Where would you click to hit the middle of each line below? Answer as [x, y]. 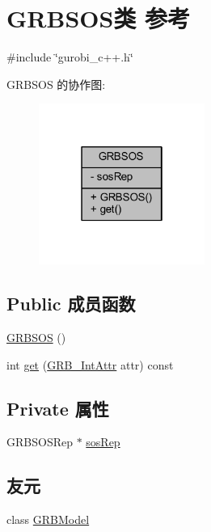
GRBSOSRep [40, 442]
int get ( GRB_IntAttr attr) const [90, 364]
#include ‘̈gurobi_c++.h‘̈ [70, 57]
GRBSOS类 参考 [99, 18]
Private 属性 [58, 408]
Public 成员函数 [71, 304]
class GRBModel [48, 519]
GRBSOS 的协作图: [56, 84]
